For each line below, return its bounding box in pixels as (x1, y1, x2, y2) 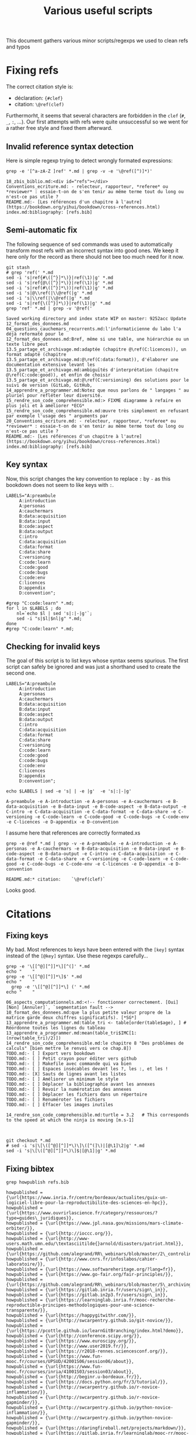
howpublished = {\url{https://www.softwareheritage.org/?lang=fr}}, (6, 1266, 176, 1272)
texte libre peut (6, 341, 48, 347)
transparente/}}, (6, 1307, 48, 1313)
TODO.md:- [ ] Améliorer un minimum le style (6, 1076, 118, 1082)
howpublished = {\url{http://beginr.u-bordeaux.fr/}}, (6, 1374, 142, 1380)
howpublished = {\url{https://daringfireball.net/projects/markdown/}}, (6, 1425, 187, 1431)
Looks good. (6, 887, 36, 894)
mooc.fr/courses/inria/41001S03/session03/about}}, (6, 1369, 134, 1375)
